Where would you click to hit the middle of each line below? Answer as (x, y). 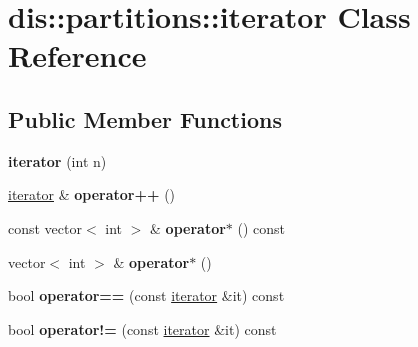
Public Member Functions (145, 118)
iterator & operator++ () (92, 194)
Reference (77, 55)
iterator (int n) (57, 160)
